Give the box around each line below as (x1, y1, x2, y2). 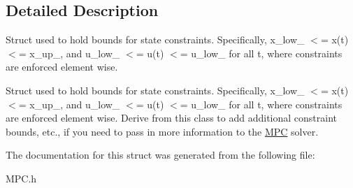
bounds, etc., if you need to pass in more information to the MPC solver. (6, 124, 319, 138)
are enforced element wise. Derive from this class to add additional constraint (6, 110, 338, 125)
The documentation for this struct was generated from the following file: (6, 147, 315, 162)
